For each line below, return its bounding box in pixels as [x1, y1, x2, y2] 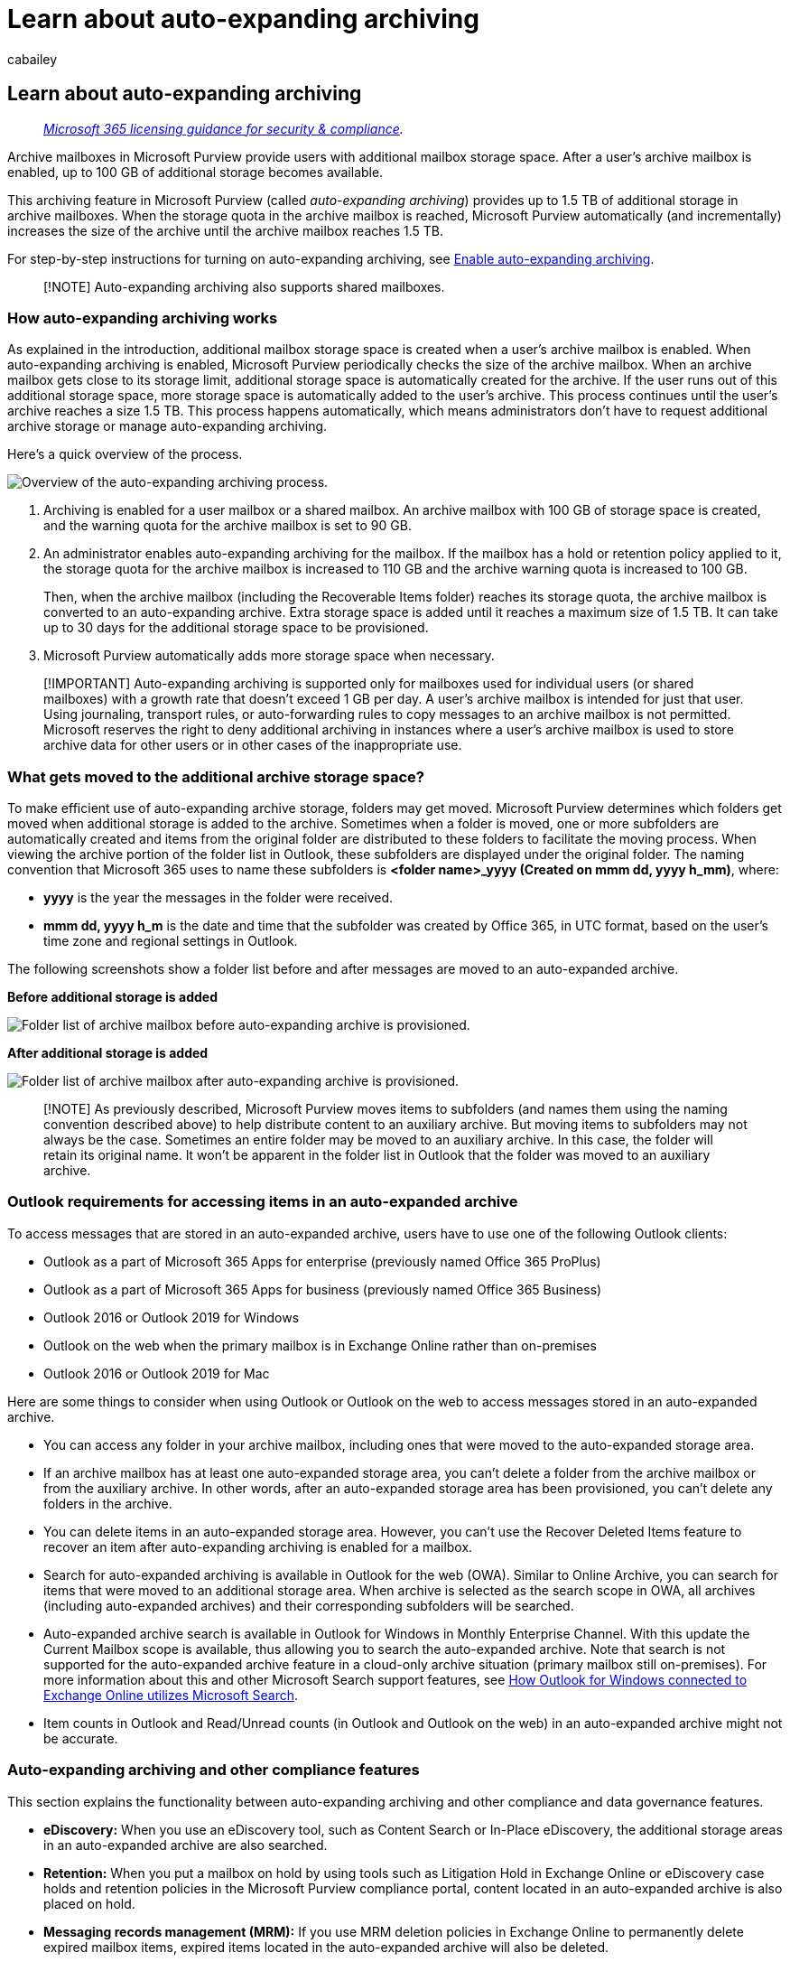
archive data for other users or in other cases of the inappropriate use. [43, 737, 462, 753]
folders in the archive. [43, 1495, 172, 1511]
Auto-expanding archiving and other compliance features [7, 1761, 420, 1780]
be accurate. [43, 1730, 118, 1746]
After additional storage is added [7, 1045, 209, 1061]
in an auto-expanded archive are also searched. [43, 1836, 328, 1853]
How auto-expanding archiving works [7, 308, 278, 327]
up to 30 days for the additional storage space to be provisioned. [43, 620, 429, 636]
